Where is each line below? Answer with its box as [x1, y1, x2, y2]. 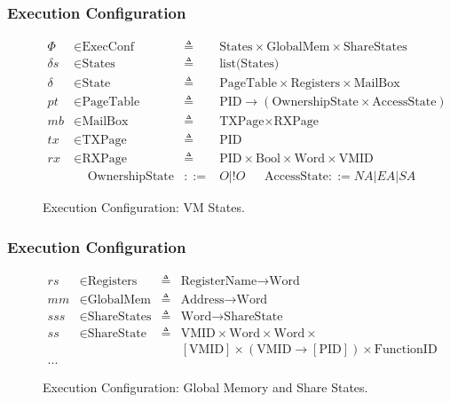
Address [180, 294, 225, 307]
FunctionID [374, 343, 438, 357]
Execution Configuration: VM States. [43, 198, 245, 217]
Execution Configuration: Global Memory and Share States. [43, 378, 368, 397]
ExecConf [82, 41, 134, 54]
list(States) [219, 58, 280, 71]
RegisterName [180, 275, 257, 288]
